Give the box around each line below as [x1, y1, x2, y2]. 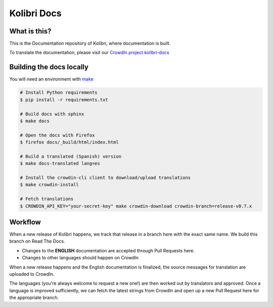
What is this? [9, 27, 52, 35]
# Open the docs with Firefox [20, 132, 95, 138]
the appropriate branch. [9, 294, 59, 301]
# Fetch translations [20, 196, 74, 202]
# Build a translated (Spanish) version [20, 153, 121, 159]
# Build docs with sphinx [20, 111, 84, 117]
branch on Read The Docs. [9, 238, 65, 244]
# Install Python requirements [20, 90, 98, 96]
